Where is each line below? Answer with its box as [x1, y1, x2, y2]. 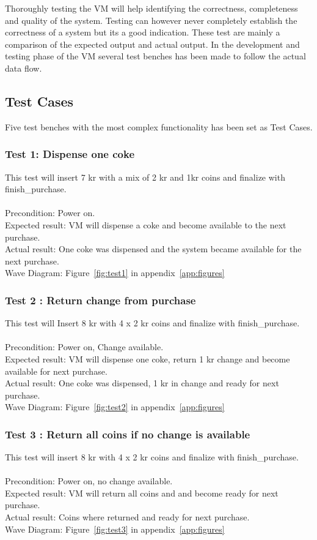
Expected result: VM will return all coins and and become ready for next [5, 486, 279, 499]
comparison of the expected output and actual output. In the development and [5, 37, 300, 50]
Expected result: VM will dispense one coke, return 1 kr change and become [5, 352, 290, 365]
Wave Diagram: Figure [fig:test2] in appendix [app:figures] [5, 400, 225, 413]
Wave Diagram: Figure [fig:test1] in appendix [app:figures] [5, 266, 225, 279]
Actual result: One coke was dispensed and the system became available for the [5, 242, 302, 255]
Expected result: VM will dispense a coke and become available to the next [5, 218, 286, 231]
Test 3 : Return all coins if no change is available [5, 426, 250, 441]
